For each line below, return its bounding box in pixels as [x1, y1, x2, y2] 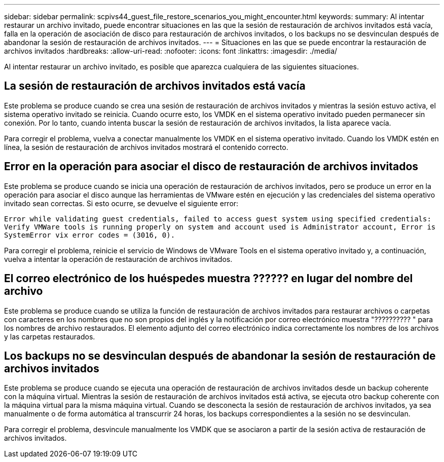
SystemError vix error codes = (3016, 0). [4, 230, 175, 239]
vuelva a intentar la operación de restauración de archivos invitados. [4, 254, 233, 263]
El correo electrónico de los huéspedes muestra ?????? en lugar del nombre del [4, 272, 413, 285]
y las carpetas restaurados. [4, 332, 95, 341]
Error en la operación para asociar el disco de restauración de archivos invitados [4, 160, 419, 173]
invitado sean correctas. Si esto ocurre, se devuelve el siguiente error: [4, 199, 239, 208]
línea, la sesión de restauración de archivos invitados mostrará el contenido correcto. [4, 142, 288, 151]
